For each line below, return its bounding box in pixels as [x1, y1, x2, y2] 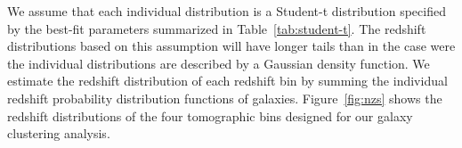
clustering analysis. [7, 124, 110, 143]
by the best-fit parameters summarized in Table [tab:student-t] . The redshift [7, 19, 426, 37]
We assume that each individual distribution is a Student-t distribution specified [7, 2, 446, 20]
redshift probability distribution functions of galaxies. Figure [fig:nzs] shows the [7, 88, 442, 107]
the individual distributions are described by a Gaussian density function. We [7, 53, 430, 72]
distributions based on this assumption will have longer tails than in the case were [7, 37, 456, 55]
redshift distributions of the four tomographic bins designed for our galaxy [7, 106, 413, 125]
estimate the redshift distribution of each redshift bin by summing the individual [7, 71, 448, 90]
